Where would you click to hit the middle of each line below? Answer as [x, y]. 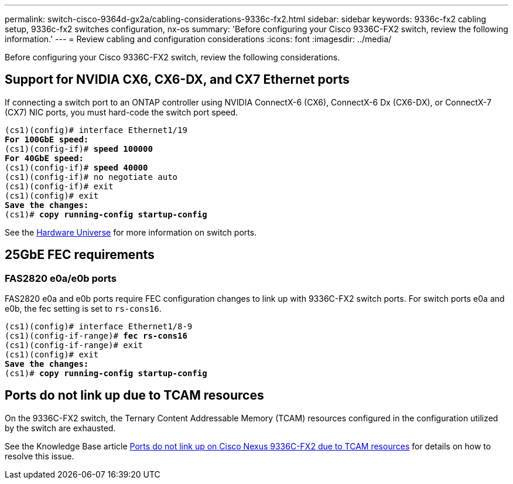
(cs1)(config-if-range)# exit [74, 345]
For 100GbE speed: [47, 139]
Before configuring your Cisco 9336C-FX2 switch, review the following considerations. [172, 57]
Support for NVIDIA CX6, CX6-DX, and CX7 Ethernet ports [177, 80]
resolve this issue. [40, 456]
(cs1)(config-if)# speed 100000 [79, 149]
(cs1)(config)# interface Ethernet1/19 [96, 130]
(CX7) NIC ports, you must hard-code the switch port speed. [122, 112]
